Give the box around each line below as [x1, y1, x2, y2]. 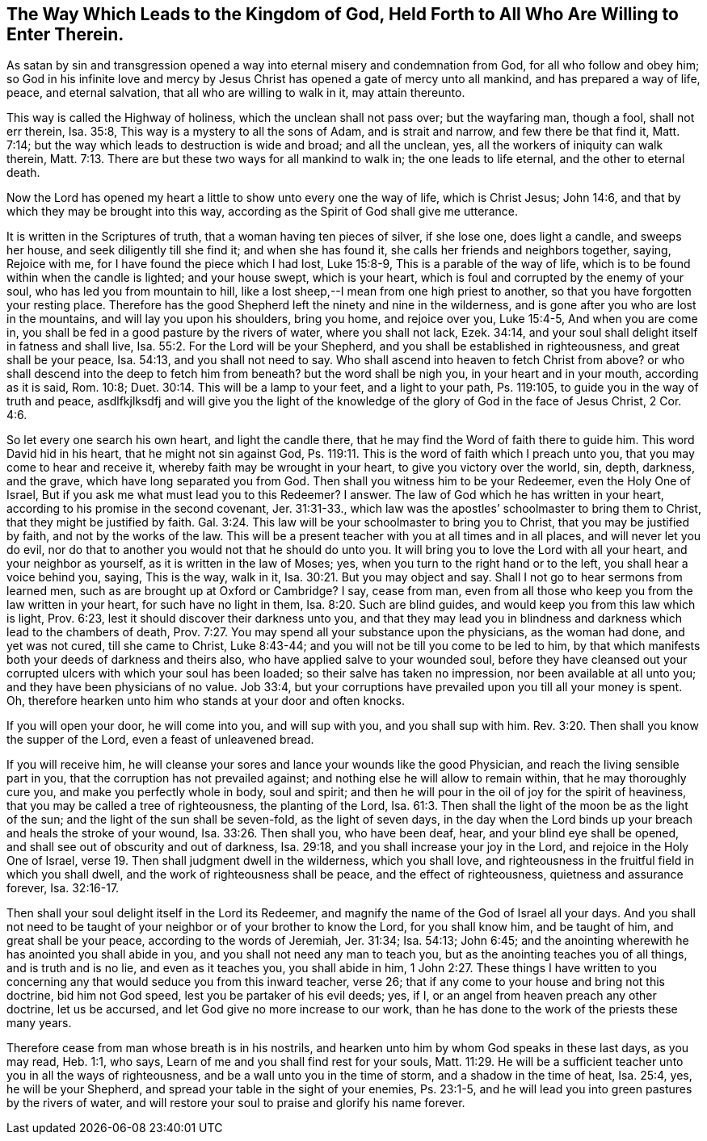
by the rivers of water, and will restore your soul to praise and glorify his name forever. [6, 1096, 465, 1110]
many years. [6, 1016, 72, 1030]
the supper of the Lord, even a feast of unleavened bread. [6, 732, 314, 747]
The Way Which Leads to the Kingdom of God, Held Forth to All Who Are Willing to [6, 4, 679, 24]
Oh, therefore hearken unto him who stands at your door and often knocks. [6, 694, 405, 708]
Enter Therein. [6, 24, 124, 44]
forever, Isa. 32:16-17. [6, 881, 120, 896]
